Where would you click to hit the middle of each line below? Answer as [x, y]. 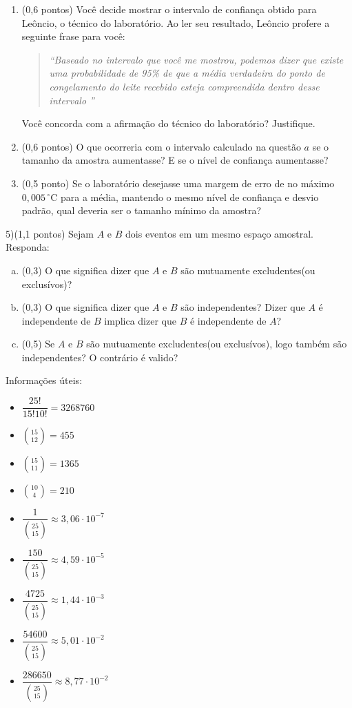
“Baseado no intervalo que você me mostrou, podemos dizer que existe [196, 59]
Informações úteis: [44, 380]
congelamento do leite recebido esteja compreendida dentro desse [184, 86]
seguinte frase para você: [73, 36]
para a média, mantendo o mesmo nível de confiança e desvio [189, 197]
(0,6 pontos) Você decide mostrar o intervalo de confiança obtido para [169, 9]
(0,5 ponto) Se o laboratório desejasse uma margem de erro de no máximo [178, 183]
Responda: [28, 247]
